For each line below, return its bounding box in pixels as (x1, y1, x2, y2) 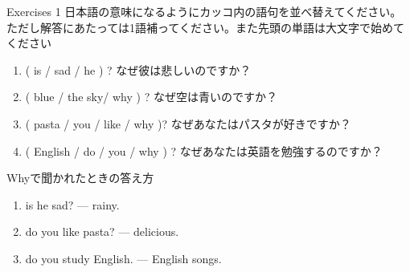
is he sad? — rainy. (25, 196, 120, 213)
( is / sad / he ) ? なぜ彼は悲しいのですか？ (25, 61, 252, 78)
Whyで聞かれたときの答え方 (6, 169, 154, 186)
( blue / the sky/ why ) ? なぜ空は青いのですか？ (25, 88, 277, 105)
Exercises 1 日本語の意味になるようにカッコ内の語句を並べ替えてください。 (6, 3, 402, 19)
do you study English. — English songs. (25, 250, 222, 266)
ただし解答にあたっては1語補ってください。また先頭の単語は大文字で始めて (6, 18, 404, 35)
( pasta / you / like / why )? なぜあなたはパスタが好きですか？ (25, 115, 351, 132)
